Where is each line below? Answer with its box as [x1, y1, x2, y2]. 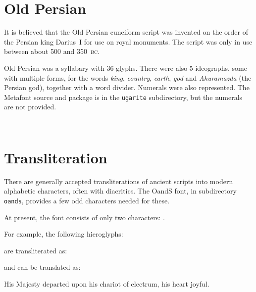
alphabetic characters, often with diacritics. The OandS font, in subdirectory [4, 186, 237, 196]
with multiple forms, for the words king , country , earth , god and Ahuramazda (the [4, 72, 252, 83]
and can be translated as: [4, 262, 81, 272]
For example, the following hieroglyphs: [4, 229, 123, 239]
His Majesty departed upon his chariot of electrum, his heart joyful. [4, 278, 209, 289]
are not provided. [4, 101, 56, 112]
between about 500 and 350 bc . [4, 46, 100, 56]
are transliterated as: [4, 245, 67, 255]
